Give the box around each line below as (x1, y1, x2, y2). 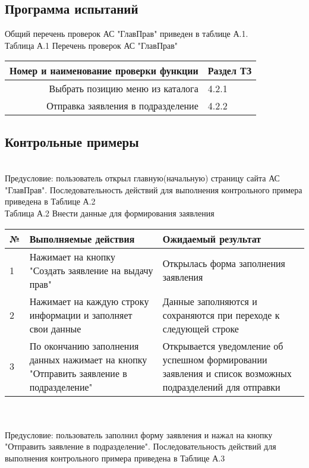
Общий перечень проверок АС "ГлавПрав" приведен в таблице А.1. (5, 27, 248, 40)
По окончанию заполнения (29, 338, 139, 353)
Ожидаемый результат (162, 231, 261, 246)
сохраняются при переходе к (162, 307, 280, 322)
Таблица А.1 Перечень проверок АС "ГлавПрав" (5, 39, 178, 51)
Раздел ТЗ (207, 64, 252, 78)
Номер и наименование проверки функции (10, 64, 198, 78)
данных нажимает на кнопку (29, 352, 147, 366)
